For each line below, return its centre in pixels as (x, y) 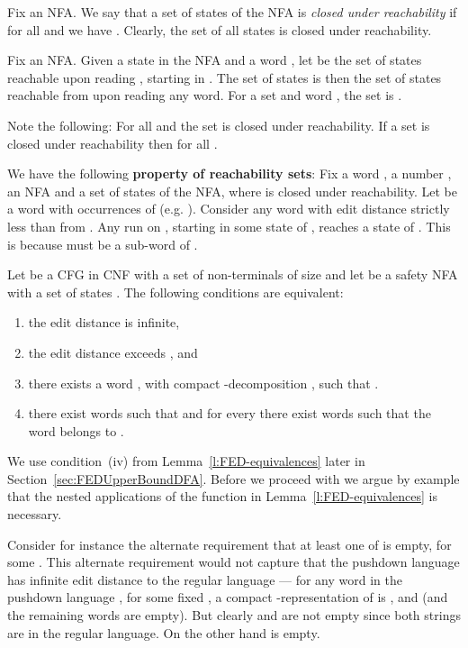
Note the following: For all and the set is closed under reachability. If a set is (219, 125)
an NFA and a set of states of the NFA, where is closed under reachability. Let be (232, 191)
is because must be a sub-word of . (103, 244)
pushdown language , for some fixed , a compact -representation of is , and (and (228, 597)
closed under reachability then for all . (112, 143)
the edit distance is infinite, (104, 322)
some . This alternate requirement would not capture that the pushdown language (234, 562)
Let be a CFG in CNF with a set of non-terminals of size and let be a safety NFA (233, 274)
